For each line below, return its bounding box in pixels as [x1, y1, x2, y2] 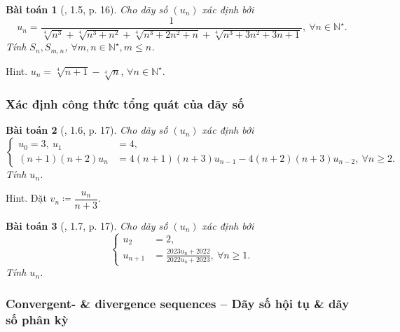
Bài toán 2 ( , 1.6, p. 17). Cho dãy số [6, 123, 168, 137]
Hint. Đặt [6, 191, 47, 205]
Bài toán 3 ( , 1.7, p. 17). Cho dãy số [6, 218, 168, 233]
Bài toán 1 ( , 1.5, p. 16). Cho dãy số [6, 2, 168, 16]
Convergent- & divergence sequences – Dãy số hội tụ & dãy [6, 294, 350, 312]
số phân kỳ [6, 310, 69, 328]
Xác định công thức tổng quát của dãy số [6, 95, 244, 113]
